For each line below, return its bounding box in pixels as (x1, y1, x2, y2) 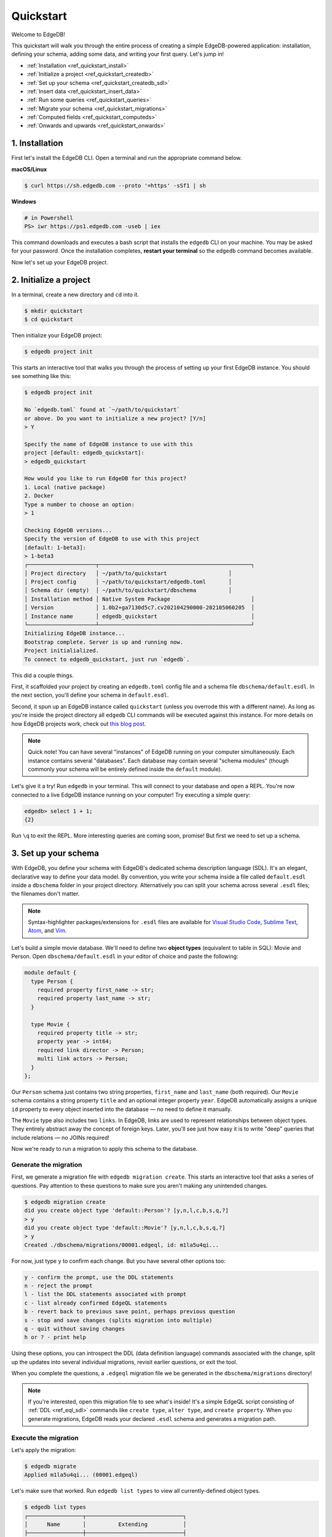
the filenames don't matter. (11, 890, 80, 898)
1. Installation (11, 138, 64, 149)
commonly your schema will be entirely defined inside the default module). (28, 765, 223, 773)
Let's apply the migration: (11, 1446, 76, 1453)
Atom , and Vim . (28, 927, 67, 934)
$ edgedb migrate (24, 1463, 77, 1469)
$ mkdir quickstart (24, 307, 83, 314)
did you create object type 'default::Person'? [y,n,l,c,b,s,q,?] (24, 1207, 229, 1214)
